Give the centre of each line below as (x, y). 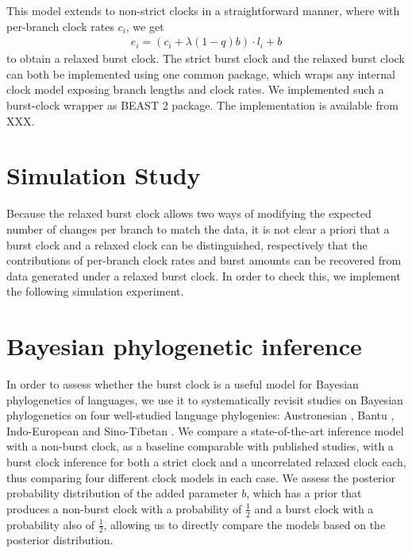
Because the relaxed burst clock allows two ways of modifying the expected (189, 213)
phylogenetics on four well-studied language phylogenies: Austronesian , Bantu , (200, 415)
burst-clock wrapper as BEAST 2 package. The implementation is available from (202, 105)
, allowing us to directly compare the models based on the (245, 524)
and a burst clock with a (314, 508)
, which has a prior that (304, 493)
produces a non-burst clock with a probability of (124, 508)
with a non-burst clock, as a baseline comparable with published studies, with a (200, 446)
